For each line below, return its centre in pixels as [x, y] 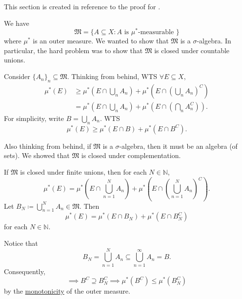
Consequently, [25, 271]
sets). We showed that [37, 155]
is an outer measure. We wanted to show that [101, 41]
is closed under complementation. [131, 155]
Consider [17, 76]
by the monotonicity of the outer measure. [67, 291]
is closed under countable [192, 50]
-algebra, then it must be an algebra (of [178, 146]
